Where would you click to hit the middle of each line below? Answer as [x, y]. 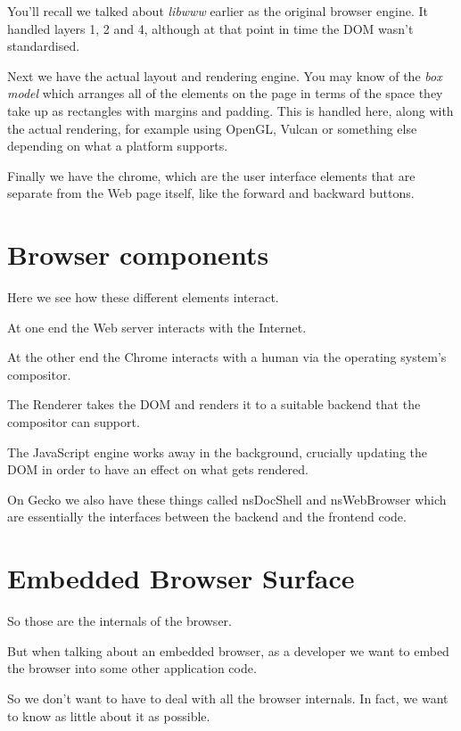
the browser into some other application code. [132, 668]
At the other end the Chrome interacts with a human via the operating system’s [227, 357]
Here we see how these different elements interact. [143, 297]
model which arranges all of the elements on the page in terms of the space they [225, 93]
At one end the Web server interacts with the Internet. [157, 327]
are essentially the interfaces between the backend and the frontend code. [207, 517]
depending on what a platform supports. [118, 146]
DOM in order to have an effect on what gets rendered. [158, 469]
